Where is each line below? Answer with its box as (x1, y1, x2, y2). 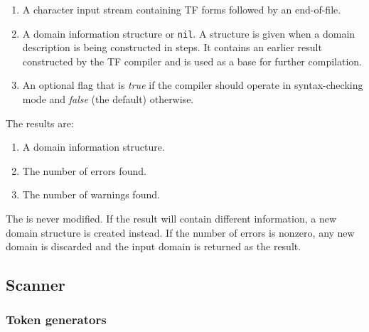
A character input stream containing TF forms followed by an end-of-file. (22, 2, 341, 16)
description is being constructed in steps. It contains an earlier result (22, 40, 322, 55)
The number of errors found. (22, 163, 146, 178)
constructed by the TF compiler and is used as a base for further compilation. (22, 53, 362, 68)
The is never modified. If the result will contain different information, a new (6, 211, 337, 225)
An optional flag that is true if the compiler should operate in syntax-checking (22, 77, 363, 92)
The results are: (6, 115, 74, 130)
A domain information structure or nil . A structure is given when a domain (22, 26, 355, 41)
